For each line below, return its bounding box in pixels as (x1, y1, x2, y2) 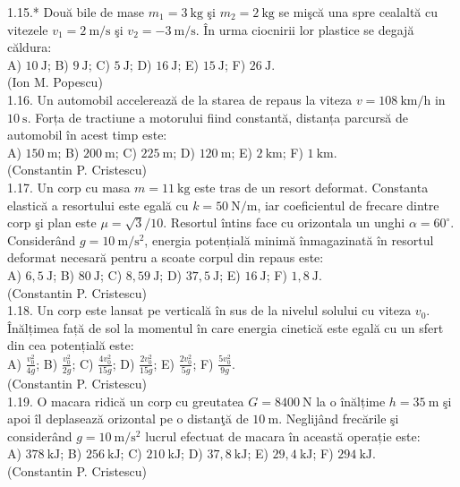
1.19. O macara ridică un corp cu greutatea (7, 391, 244, 410)
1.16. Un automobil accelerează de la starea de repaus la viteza (7, 90, 353, 108)
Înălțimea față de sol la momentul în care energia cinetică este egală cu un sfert (7, 318, 444, 337)
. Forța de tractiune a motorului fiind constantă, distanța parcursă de (27, 107, 408, 126)
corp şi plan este (7, 213, 97, 232)
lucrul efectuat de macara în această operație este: (145, 426, 421, 445)
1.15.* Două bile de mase (7, 3, 145, 21)
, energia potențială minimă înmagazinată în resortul (144, 230, 434, 249)
